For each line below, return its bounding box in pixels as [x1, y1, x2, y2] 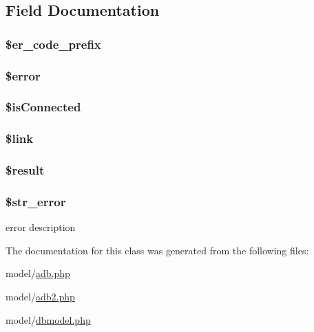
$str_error [6, 192, 66, 210]
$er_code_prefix [6, 35, 101, 52]
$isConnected [6, 98, 81, 115]
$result [6, 162, 45, 179]
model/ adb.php [6, 266, 70, 280]
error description [6, 220, 76, 234]
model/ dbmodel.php [6, 312, 91, 327]
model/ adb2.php [6, 289, 75, 303]
